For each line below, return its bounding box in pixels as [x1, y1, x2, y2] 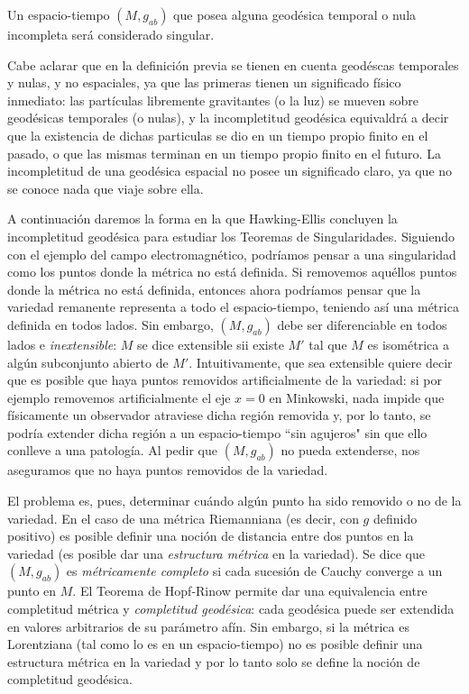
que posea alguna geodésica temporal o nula [173, 5, 417, 23]
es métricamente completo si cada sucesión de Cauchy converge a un [66, 562, 443, 580]
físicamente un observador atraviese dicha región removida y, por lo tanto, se [7, 406, 431, 425]
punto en [7, 581, 57, 600]
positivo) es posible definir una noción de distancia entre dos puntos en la [7, 526, 414, 545]
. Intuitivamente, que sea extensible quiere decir [189, 352, 453, 371]
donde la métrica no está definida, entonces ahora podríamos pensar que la [7, 279, 421, 298]
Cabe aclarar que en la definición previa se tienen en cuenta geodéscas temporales [7, 55, 459, 74]
